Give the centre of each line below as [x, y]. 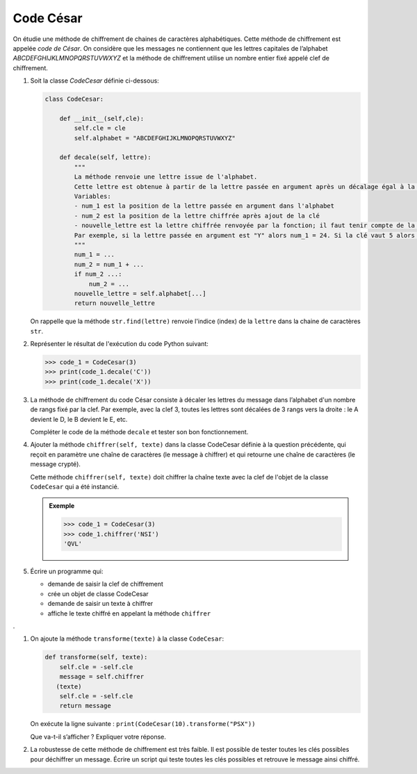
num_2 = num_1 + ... [109, 264]
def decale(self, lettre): [106, 157]
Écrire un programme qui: [67, 571]
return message [85, 706]
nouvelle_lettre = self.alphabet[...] [140, 293]
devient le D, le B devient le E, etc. [79, 419]
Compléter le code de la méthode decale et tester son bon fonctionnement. [139, 431]
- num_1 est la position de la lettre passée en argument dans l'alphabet [204, 206]
